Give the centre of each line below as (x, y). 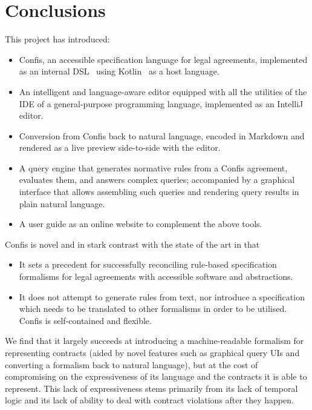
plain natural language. (62, 203)
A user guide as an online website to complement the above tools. (141, 224)
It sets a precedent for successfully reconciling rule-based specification (148, 264)
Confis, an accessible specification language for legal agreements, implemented (163, 59)
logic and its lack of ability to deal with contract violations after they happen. (149, 400)
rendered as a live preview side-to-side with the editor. (120, 147)
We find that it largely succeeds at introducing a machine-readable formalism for (154, 341)
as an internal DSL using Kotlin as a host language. (119, 71)
